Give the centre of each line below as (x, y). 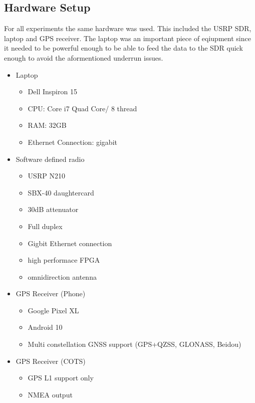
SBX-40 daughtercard (61, 192)
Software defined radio (50, 159)
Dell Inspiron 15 (52, 91)
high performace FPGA (64, 260)
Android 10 (45, 327)
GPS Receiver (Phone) (51, 293)
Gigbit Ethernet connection (70, 243)
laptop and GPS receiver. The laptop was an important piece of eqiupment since (127, 38)
